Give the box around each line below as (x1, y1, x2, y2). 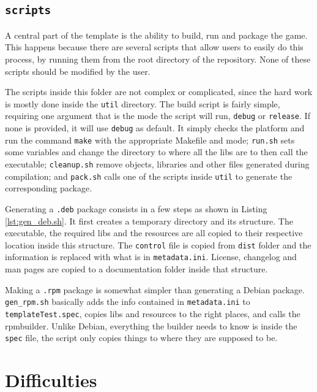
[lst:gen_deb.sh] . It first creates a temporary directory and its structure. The (5, 214, 293, 227)
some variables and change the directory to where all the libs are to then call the (5, 145, 308, 158)
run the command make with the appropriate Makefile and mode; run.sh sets (5, 133, 295, 146)
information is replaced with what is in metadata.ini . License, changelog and (5, 250, 297, 263)
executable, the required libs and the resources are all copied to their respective (5, 226, 303, 239)
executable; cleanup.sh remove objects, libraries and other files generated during (5, 157, 310, 170)
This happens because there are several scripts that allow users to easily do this (5, 40, 304, 53)
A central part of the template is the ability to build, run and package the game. (5, 28, 308, 41)
